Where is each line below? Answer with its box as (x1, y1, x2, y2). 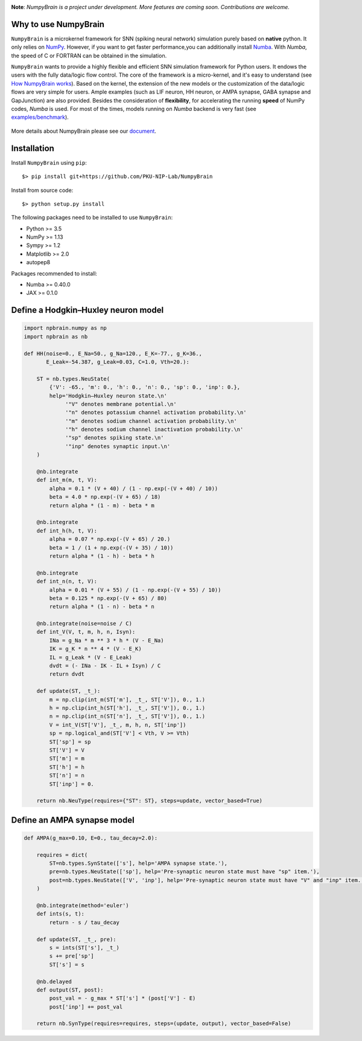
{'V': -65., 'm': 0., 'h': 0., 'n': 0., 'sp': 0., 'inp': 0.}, (49, 384, 241, 391)
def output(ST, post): (36, 986, 104, 993)
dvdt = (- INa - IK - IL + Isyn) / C (49, 662, 161, 669)
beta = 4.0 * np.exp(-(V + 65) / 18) (49, 493, 161, 501)
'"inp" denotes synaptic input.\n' (65, 443, 171, 449)
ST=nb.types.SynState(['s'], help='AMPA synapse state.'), (49, 860, 228, 867)
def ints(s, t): (36, 911, 84, 917)
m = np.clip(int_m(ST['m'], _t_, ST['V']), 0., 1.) (49, 696, 206, 703)
